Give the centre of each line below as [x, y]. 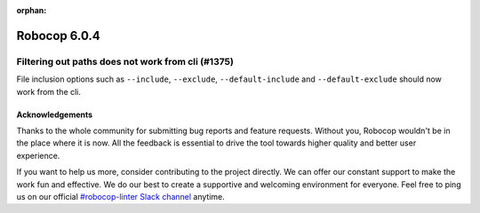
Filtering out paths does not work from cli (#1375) [125, 61]
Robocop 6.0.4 [59, 35]
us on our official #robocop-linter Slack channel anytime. [121, 196]
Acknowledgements [55, 114]
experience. [38, 155]
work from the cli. [49, 91]
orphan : [32, 10]
